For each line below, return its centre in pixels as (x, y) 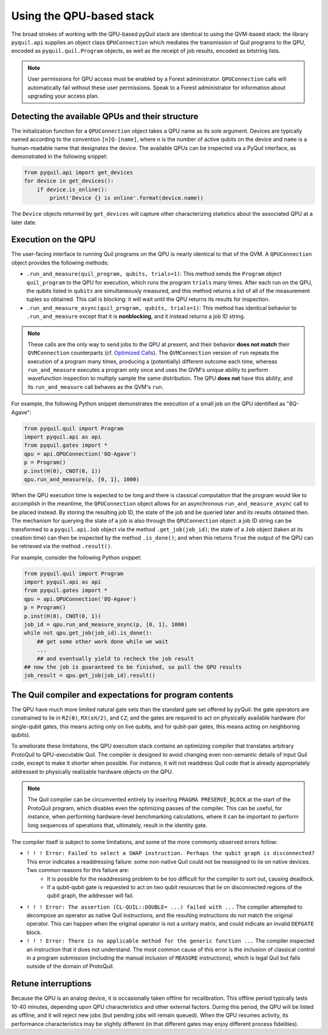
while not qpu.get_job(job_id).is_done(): (88, 633)
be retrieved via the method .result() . (62, 546)
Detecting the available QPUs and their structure (105, 116)
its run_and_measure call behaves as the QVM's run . (96, 387)
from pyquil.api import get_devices (79, 172)
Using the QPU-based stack (83, 16)
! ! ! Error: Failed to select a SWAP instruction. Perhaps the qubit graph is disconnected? (171, 853)
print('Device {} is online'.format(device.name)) (126, 198)
